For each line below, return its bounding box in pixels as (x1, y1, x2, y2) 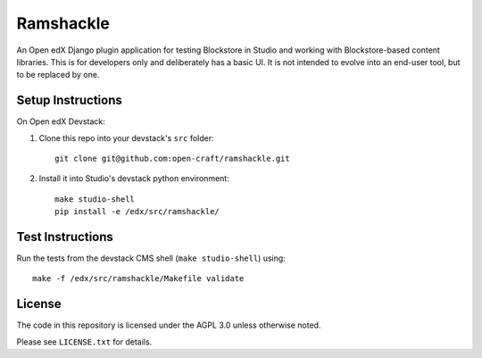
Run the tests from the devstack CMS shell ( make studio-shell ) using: (16, 253, 286, 263)
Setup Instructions (16, 93, 122, 108)
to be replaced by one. (16, 70, 100, 80)
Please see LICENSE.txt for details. (16, 336, 153, 347)
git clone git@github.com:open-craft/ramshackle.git (54, 154, 290, 164)
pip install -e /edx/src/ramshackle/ (54, 206, 220, 217)
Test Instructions (16, 229, 113, 245)
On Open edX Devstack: (16, 116, 106, 127)
